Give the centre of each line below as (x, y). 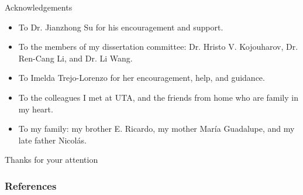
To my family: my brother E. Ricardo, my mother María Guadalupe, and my (156, 129)
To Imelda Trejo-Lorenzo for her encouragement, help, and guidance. (142, 78)
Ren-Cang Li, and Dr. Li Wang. (75, 58)
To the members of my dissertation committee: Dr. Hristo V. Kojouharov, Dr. (158, 47)
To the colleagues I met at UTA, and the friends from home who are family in (158, 97)
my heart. (36, 109)
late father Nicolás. (52, 140)
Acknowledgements (39, 7)
